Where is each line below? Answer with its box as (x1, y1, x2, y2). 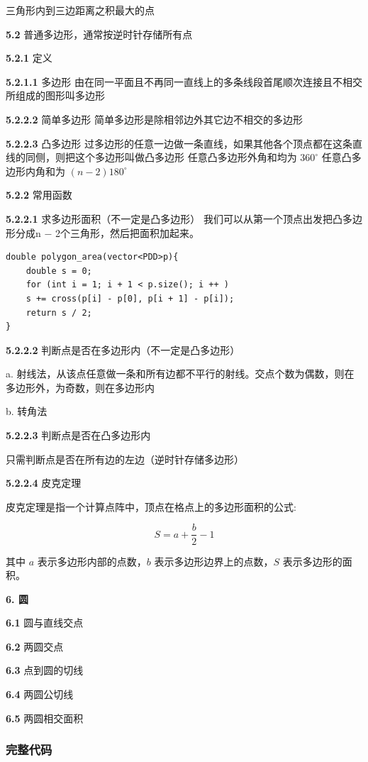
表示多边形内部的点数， (37, 553, 147, 568)
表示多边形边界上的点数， (154, 553, 274, 568)
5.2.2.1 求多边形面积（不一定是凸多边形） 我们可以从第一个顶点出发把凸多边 (6, 211, 362, 226)
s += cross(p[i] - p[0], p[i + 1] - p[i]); (26, 293, 235, 304)
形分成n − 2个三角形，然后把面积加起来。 (6, 225, 199, 240)
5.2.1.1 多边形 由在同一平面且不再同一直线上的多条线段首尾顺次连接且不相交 (6, 74, 362, 89)
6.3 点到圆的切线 (6, 663, 84, 678)
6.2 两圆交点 (6, 639, 64, 653)
